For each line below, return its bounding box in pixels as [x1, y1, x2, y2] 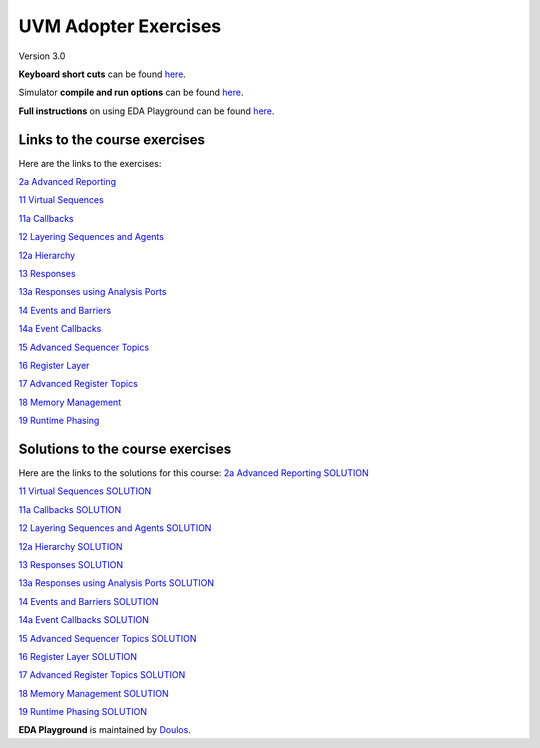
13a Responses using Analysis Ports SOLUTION [18, 577, 215, 589]
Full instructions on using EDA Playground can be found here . [18, 105, 275, 117]
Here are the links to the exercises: [18, 157, 162, 169]
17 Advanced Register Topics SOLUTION [18, 669, 186, 681]
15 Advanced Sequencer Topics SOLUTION [18, 632, 197, 644]
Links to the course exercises [18, 131, 205, 148]
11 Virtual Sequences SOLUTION [18, 485, 152, 497]
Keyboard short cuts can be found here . [18, 68, 187, 80]
